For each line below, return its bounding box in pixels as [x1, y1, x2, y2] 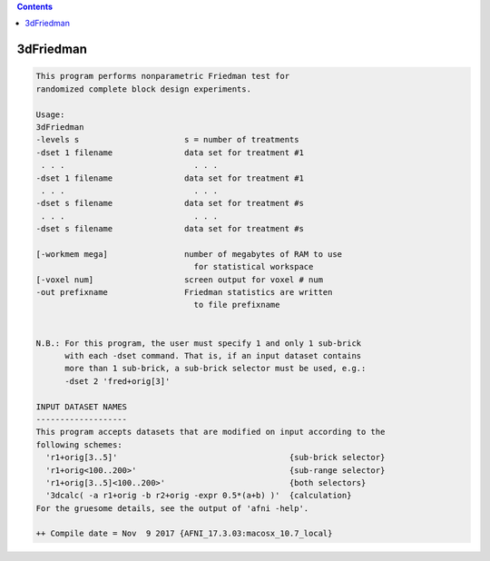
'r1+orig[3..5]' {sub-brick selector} [45, 452, 386, 463]
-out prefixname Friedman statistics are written [35, 287, 333, 298]
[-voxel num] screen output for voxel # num [35, 274, 324, 285]
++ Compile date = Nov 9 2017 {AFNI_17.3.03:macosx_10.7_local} [35, 528, 333, 539]
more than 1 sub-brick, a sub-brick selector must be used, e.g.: [64, 363, 367, 374]
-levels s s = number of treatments [35, 134, 299, 145]
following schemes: [35, 439, 122, 449]
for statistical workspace [193, 261, 314, 272]
